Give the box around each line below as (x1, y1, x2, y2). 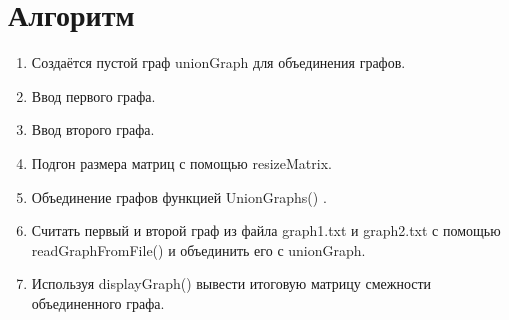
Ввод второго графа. (31, 119, 155, 140)
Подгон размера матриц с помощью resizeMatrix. (31, 152, 332, 173)
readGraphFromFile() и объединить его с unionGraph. (31, 239, 366, 260)
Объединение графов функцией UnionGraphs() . (31, 186, 327, 207)
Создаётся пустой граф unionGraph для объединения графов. (31, 52, 406, 73)
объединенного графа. (31, 292, 165, 313)
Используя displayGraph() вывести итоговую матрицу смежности (31, 273, 432, 294)
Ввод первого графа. (31, 85, 156, 106)
